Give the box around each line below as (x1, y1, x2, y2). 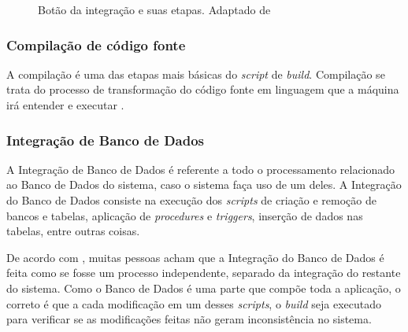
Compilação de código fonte (6, 35, 186, 54)
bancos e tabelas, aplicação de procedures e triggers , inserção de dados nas (6, 207, 363, 223)
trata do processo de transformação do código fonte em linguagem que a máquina (6, 81, 399, 98)
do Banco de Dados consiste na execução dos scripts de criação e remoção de (6, 192, 376, 208)
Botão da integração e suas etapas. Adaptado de (38, 2, 271, 17)
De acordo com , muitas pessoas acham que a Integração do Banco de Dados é (6, 249, 384, 265)
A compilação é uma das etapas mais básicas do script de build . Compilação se (6, 65, 385, 82)
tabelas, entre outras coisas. (6, 223, 140, 239)
